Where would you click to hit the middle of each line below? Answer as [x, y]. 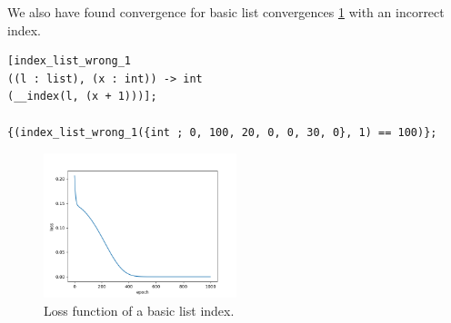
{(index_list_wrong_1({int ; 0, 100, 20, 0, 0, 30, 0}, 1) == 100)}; [222, 132]
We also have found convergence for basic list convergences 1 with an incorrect [226, 12]
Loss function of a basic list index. [139, 310]
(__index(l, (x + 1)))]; [82, 97]
